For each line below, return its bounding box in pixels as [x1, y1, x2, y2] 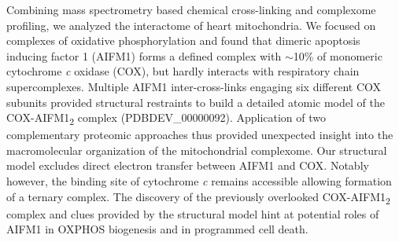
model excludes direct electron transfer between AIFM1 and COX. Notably [6, 157, 369, 174]
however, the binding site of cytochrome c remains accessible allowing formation [6, 173, 392, 189]
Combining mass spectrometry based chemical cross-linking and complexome [6, 2, 376, 17]
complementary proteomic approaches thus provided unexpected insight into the [6, 126, 393, 143]
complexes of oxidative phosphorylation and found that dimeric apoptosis [6, 32, 360, 49]
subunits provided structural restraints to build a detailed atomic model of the [6, 93, 385, 110]
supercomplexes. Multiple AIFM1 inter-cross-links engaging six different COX [6, 78, 382, 94]
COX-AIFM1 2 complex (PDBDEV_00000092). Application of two [6, 109, 327, 127]
